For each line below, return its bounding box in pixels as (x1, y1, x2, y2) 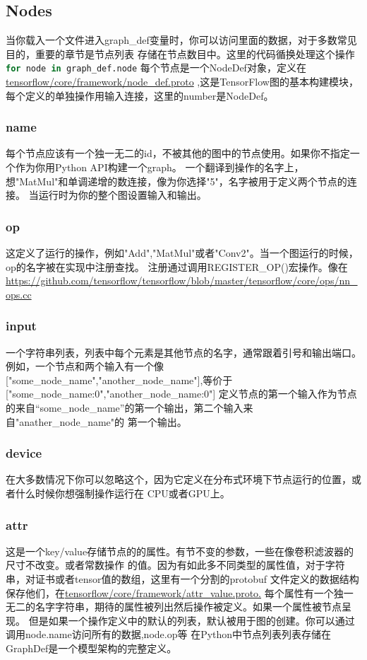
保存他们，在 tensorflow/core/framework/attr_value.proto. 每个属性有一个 (6, 585, 334, 600)
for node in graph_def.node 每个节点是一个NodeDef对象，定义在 (6, 60, 306, 75)
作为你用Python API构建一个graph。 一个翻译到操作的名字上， (15, 160, 304, 175)
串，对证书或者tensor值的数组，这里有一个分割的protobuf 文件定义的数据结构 (6, 572, 359, 586)
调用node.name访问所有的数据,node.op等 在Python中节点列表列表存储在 (6, 627, 332, 642)
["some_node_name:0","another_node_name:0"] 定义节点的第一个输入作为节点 (6, 386, 357, 401)
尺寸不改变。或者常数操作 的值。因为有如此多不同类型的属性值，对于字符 (6, 557, 345, 572)
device (6, 444, 42, 462)
